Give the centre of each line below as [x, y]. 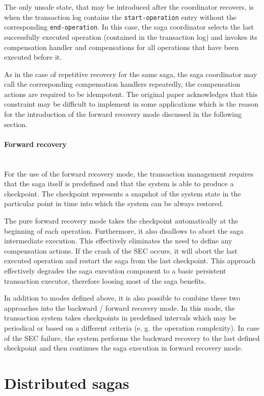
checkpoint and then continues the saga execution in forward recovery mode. [124, 348]
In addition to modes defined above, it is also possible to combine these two [122, 298]
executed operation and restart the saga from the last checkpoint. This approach [130, 261]
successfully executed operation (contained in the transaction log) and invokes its [131, 36]
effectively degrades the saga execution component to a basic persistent [115, 270]
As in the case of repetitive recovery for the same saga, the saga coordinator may [131, 74]
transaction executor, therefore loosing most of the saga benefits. [105, 280]
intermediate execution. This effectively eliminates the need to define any [118, 241]
